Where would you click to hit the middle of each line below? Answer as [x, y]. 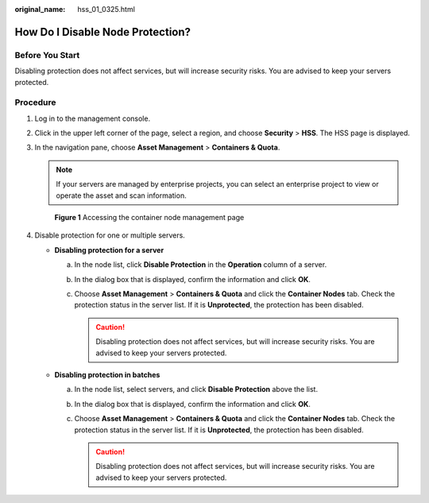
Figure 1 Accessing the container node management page [149, 218]
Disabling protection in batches [107, 374]
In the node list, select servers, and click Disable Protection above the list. [196, 389]
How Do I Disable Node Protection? [102, 32]
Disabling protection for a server [109, 250]
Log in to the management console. [93, 118]
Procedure [35, 103]
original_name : [40, 9]
